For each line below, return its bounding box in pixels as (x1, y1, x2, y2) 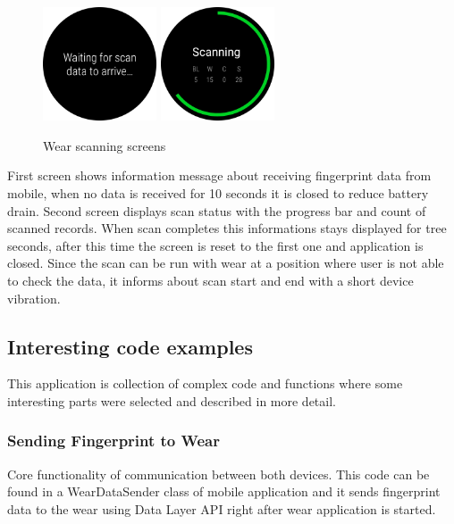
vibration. (7, 288, 61, 307)
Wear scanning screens (43, 136, 166, 154)
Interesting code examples (7, 332, 253, 360)
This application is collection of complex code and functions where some (7, 374, 403, 393)
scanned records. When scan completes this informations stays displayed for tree (7, 219, 447, 237)
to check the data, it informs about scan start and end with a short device (7, 270, 414, 289)
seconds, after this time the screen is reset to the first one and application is (7, 236, 424, 254)
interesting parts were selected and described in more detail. (7, 391, 336, 410)
